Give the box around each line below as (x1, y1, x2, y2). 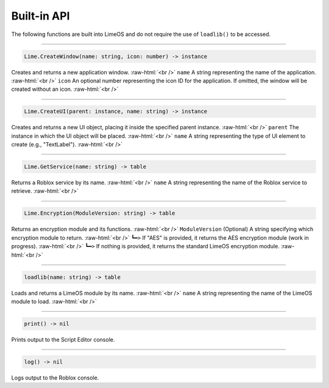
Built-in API (11, 9, 70, 23)
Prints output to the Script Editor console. (11, 336, 115, 343)
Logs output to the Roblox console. (11, 374, 99, 381)
